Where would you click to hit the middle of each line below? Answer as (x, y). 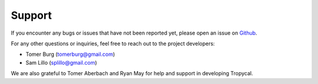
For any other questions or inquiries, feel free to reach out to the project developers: (113, 43)
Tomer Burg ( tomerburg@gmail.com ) (70, 54)
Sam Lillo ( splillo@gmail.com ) (61, 62)
